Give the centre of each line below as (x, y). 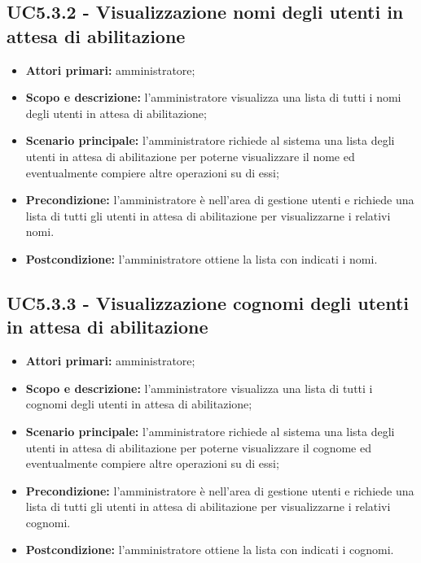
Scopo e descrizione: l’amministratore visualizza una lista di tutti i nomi (213, 97)
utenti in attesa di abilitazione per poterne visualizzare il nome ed (190, 156)
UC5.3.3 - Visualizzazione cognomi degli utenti (208, 302)
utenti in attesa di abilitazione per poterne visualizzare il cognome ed (198, 447)
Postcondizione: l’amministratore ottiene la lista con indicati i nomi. (202, 258)
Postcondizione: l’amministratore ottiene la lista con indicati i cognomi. (210, 550)
